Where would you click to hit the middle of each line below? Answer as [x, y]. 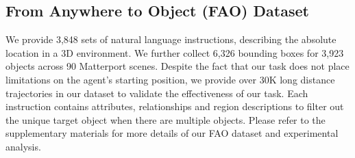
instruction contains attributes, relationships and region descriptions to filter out [175, 106]
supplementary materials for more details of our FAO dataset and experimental [172, 133]
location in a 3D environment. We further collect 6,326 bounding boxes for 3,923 [175, 52]
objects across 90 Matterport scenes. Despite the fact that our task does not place [177, 66]
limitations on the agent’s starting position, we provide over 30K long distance [170, 79]
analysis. [23, 146]
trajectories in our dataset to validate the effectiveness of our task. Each [157, 93]
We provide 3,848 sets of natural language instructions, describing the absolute [171, 39]
